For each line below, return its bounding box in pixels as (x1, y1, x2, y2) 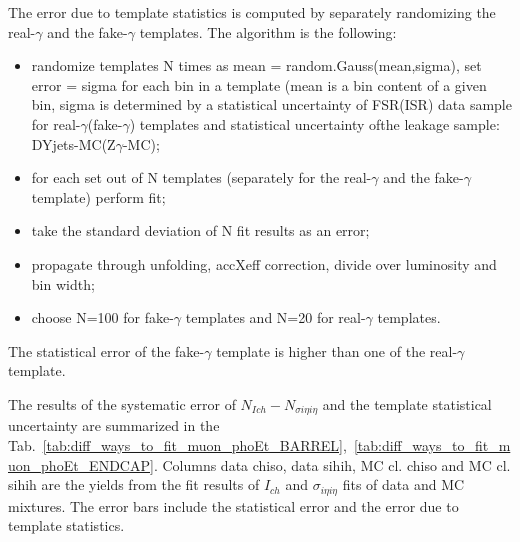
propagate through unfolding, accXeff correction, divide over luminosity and (31, 253, 497, 274)
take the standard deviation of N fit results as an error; (31, 220, 370, 241)
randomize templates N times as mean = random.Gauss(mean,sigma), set (31, 55, 482, 76)
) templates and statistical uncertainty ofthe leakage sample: (129, 113, 500, 134)
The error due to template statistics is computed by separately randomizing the (8, 2, 496, 22)
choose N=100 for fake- (31, 307, 174, 328)
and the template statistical (322, 393, 492, 414)
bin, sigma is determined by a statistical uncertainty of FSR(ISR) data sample (31, 94, 512, 115)
